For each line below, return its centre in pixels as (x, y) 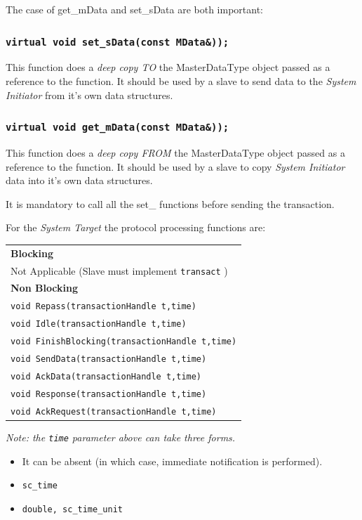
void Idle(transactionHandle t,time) (99, 324)
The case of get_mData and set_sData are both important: (135, 9)
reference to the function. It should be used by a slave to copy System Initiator (175, 166)
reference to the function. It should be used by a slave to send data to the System (181, 80)
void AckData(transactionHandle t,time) (106, 376)
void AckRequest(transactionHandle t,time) (114, 411)
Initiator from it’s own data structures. (89, 95)
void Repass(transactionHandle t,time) (103, 307)
